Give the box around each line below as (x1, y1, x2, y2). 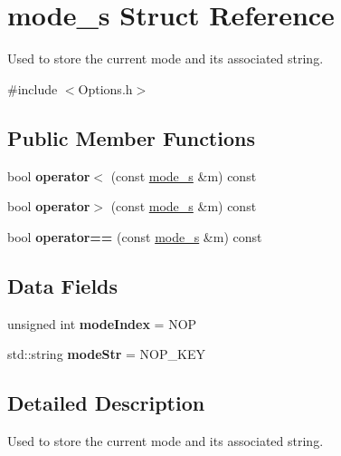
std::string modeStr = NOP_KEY (7, 344, 205, 364)
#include (7, 79, 58, 98)
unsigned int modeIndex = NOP (7, 314, 197, 333)
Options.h (78, 79, 133, 98)
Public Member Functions (7, 123, 255, 151)
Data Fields (7, 271, 118, 299)
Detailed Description (7, 389, 205, 417)
